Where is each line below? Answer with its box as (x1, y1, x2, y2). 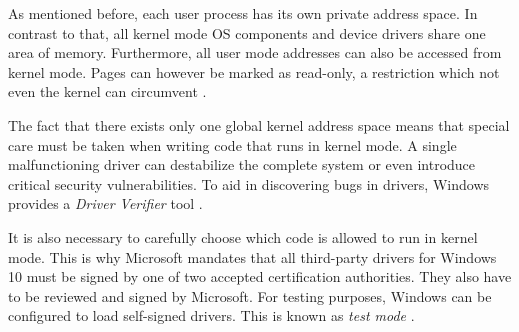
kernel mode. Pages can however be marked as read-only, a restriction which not (8, 61, 500, 82)
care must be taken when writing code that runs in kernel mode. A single (8, 134, 457, 155)
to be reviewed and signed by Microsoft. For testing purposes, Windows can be (8, 285, 492, 306)
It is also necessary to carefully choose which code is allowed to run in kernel (8, 226, 478, 247)
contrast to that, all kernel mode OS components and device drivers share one (8, 22, 486, 43)
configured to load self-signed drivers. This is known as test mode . (8, 305, 415, 326)
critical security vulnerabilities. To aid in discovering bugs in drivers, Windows (8, 173, 490, 194)
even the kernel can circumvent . (8, 81, 207, 102)
